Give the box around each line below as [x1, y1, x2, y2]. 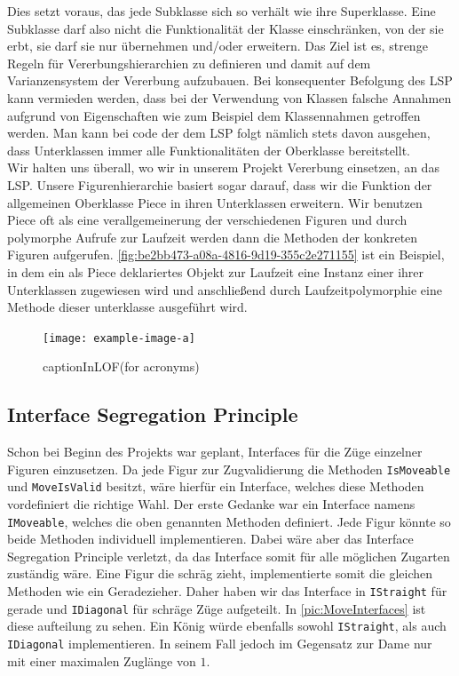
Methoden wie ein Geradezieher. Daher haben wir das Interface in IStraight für [7, 582, 447, 600]
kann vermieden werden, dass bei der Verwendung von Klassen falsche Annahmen [7, 88, 452, 107]
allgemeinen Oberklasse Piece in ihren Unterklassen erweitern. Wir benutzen [7, 193, 423, 211]
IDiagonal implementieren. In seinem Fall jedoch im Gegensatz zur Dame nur [7, 634, 432, 653]
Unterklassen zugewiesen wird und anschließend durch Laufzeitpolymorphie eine [7, 280, 442, 298]
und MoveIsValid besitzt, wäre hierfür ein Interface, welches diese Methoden [7, 477, 424, 496]
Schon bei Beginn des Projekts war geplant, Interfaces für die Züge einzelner [7, 442, 423, 461]
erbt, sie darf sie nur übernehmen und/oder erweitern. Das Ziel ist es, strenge [7, 36, 428, 55]
